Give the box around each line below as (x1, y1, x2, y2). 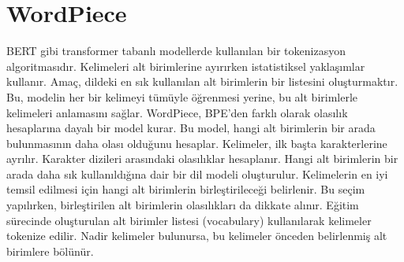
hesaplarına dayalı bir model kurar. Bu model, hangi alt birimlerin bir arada (6, 120, 376, 136)
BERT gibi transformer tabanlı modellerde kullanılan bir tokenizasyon (6, 42, 346, 59)
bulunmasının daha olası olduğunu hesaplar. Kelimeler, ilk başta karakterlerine (6, 135, 387, 151)
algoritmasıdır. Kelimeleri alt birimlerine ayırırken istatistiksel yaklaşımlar (6, 57, 365, 74)
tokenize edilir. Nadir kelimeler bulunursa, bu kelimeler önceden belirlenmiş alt (6, 227, 387, 244)
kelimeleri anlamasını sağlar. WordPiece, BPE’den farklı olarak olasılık (6, 104, 348, 120)
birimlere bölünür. (6, 242, 94, 259)
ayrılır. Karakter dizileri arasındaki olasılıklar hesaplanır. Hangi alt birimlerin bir (6, 150, 398, 167)
